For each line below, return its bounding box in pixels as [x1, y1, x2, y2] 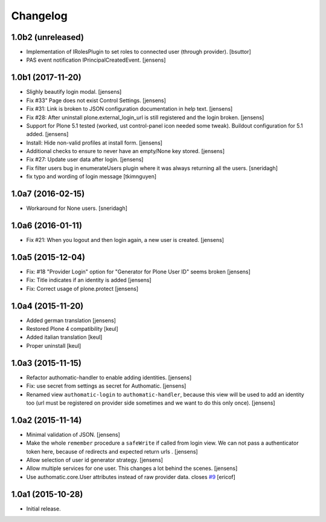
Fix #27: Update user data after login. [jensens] [26, 156, 144, 163]
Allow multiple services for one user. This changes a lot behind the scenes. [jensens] [26, 465, 238, 472]
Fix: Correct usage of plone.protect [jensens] [26, 285, 139, 292]
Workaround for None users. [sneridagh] [26, 204, 128, 212]
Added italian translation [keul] [26, 333, 103, 341]
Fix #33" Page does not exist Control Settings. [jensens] [26, 97, 166, 104]
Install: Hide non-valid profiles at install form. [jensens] [26, 139, 163, 146]
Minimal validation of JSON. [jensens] [26, 431, 120, 438]
